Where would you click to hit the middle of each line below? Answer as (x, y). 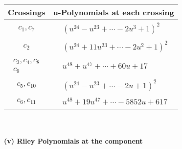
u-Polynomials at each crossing (114, 12)
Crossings (27, 12)
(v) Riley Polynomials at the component (73, 141)
